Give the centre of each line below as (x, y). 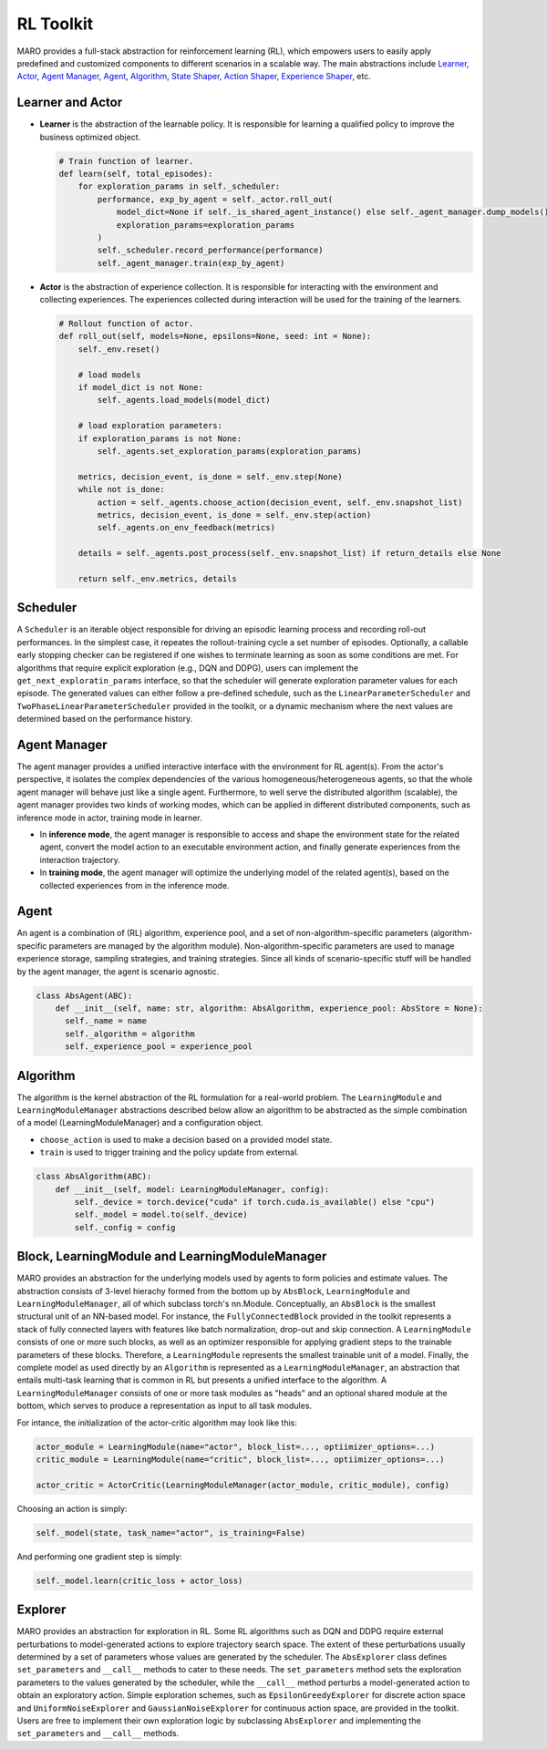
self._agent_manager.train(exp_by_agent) (191, 263)
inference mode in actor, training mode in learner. (109, 818)
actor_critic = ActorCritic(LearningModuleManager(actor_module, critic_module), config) (243, 1485)
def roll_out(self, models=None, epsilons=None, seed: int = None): (215, 336)
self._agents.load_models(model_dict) (184, 400)
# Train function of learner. (126, 161)
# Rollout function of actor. (126, 324)
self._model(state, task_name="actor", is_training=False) (170, 1533)
